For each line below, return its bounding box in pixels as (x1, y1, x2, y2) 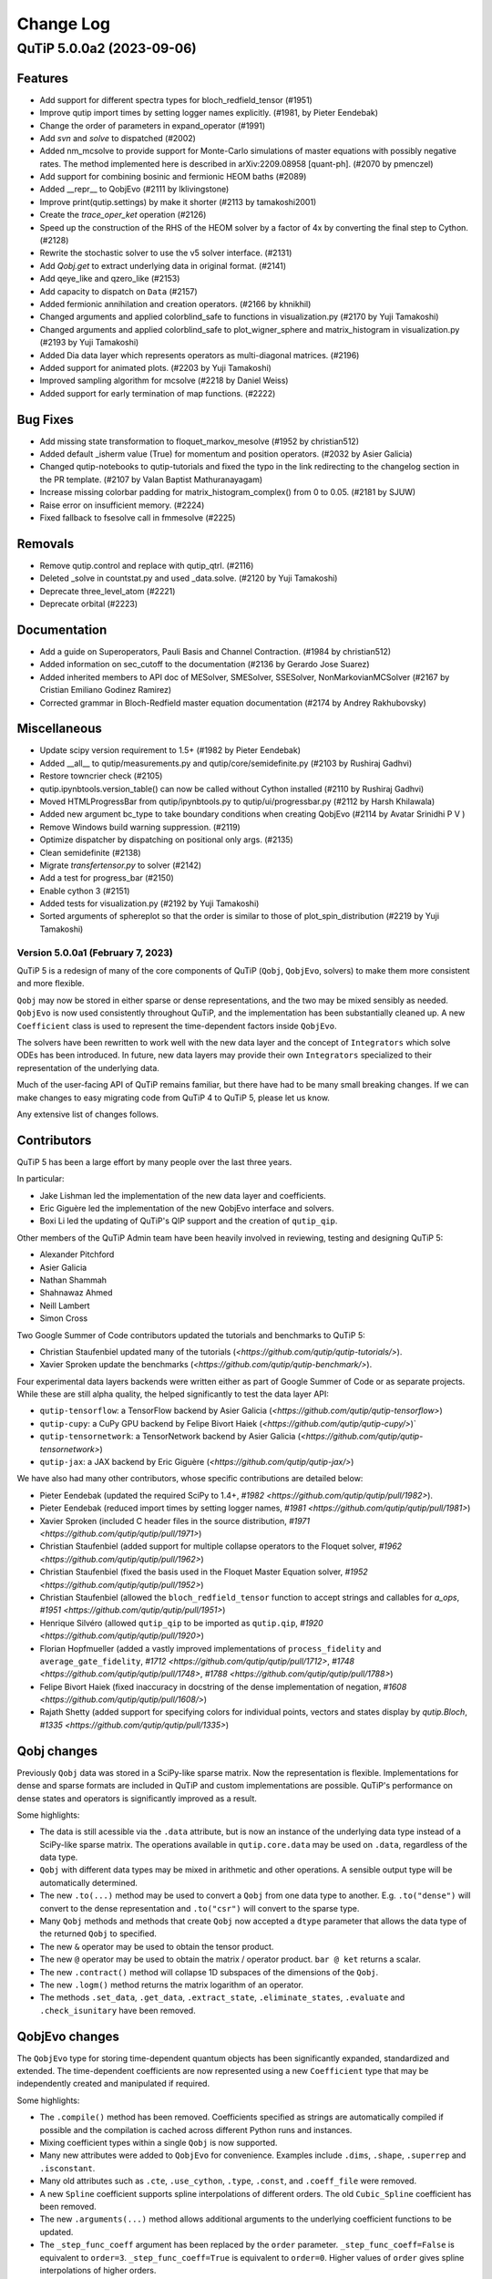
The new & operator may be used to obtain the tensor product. (39, 1941, 274, 1952)
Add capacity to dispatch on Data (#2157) (39, 285, 198, 296)
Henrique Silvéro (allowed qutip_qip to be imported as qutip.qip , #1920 (39, 1617, 323, 1628)
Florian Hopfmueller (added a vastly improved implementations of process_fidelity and (39, 1643, 382, 1654)
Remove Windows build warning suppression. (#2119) (39, 821, 241, 832)
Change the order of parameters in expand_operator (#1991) (39, 119, 266, 131)
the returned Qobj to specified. (39, 1928, 157, 1939)
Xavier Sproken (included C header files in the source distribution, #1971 (39, 1515, 310, 1526)
